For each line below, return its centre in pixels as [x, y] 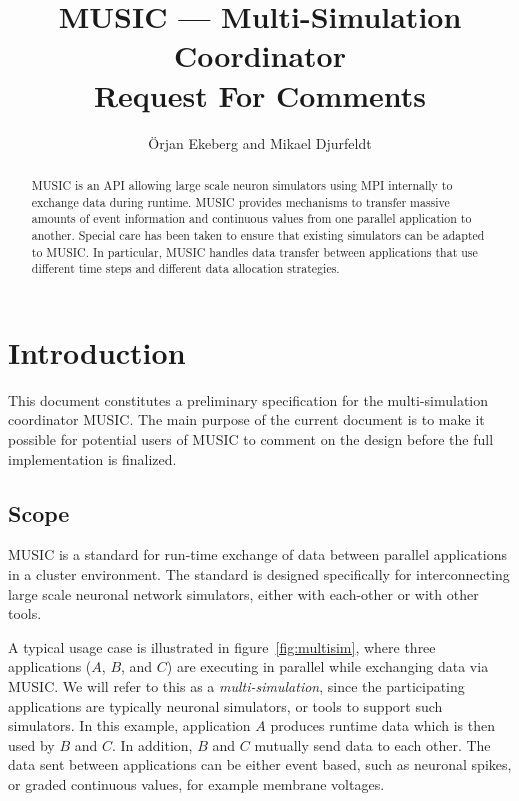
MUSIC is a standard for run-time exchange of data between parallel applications [257, 554]
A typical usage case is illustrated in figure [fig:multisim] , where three [222, 646]
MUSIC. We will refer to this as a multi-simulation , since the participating [236, 685]
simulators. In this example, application [129, 725]
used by [31, 744]
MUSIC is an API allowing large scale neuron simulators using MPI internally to [242, 184]
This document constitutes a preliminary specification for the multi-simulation [248, 399]
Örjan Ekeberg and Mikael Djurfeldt [260, 142]
